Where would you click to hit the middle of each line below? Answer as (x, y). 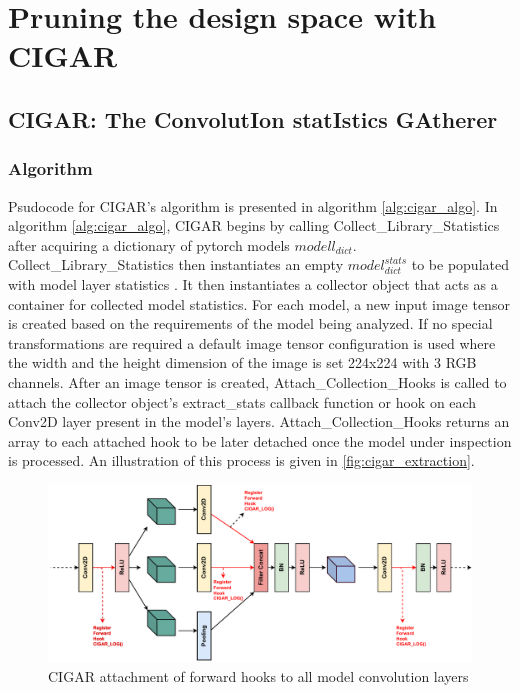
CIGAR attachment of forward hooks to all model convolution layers (258, 675)
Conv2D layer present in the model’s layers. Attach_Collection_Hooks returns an (259, 421)
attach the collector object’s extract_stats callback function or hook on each (242, 401)
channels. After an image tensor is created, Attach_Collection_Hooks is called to (257, 381)
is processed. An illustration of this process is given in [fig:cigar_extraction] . (241, 460)
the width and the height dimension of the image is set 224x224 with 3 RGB (242, 362)
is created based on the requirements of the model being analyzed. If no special (250, 323)
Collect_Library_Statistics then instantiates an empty (176, 264)
